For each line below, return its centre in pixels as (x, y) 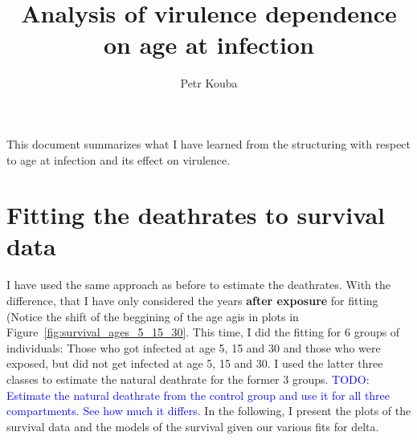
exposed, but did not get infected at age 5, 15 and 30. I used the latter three (195, 363)
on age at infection (209, 45)
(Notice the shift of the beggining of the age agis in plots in (153, 316)
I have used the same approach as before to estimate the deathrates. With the (199, 285)
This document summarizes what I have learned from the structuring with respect (209, 143)
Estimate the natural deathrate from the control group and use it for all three (198, 395)
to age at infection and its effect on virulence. (119, 159)
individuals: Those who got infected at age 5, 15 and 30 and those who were (194, 347)
